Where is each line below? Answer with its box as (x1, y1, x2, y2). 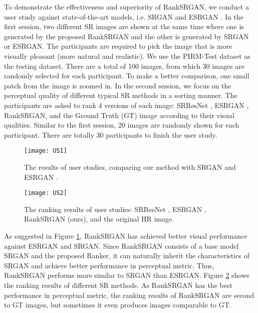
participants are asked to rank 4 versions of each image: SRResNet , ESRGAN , (4, 99, 249, 110)
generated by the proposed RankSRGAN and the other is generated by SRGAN (4, 31, 249, 41)
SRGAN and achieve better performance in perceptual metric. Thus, (4, 260, 214, 270)
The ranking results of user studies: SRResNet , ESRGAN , (24, 203, 206, 214)
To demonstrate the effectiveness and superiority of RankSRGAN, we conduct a (4, 2, 249, 12)
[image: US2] (24, 189, 67, 197)
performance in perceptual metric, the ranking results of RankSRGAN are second (4, 289, 254, 300)
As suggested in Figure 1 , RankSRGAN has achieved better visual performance (4, 231, 247, 241)
